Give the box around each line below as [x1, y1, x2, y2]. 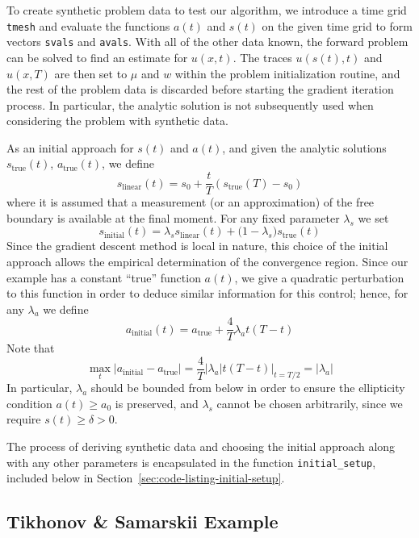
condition [6, 394, 52, 411]
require [6, 411, 41, 427]
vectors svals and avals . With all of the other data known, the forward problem [6, 33, 409, 50]
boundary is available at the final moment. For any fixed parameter [6, 209, 340, 226]
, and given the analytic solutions [222, 139, 387, 156]
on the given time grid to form [262, 17, 413, 34]
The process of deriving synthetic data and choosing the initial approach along [6, 437, 396, 454]
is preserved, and [115, 394, 199, 411]
